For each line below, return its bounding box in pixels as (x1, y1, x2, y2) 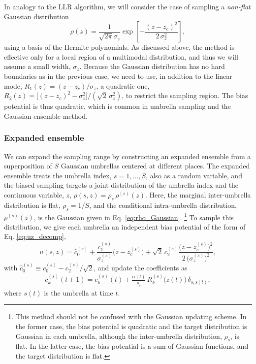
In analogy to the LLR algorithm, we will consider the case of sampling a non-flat (4, 1, 251, 11)
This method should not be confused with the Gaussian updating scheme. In (15, 311, 247, 322)
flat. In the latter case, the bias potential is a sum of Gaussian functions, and (15, 341, 249, 351)
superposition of (4, 161, 52, 171)
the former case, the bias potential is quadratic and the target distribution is (15, 321, 247, 331)
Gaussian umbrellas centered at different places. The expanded (61, 161, 250, 171)
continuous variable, (4, 189, 64, 199)
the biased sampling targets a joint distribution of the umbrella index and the (4, 180, 239, 190)
